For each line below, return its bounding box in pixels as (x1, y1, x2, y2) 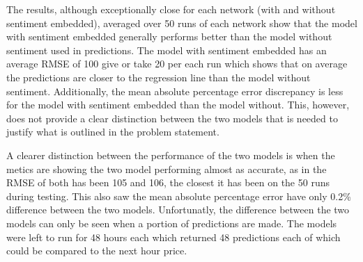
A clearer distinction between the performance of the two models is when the (6, 147, 335, 162)
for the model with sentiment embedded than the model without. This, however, (6, 97, 350, 112)
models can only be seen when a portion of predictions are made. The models (6, 215, 337, 230)
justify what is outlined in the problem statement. (6, 124, 219, 139)
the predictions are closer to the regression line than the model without (6, 69, 311, 84)
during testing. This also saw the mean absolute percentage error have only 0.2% (6, 188, 351, 203)
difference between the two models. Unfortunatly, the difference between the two (6, 202, 350, 217)
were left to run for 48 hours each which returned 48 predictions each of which (6, 229, 341, 244)
